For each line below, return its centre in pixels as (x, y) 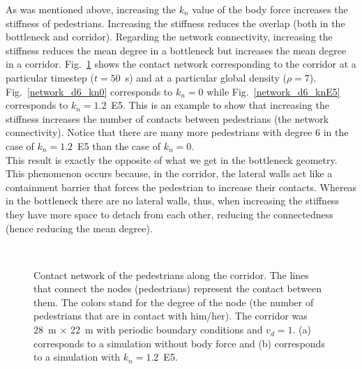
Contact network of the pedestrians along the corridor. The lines (171, 274)
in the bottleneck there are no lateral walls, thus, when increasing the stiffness (173, 201)
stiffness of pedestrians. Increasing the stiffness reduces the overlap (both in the (175, 23)
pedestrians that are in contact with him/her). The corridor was (171, 316)
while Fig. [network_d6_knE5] (273, 91)
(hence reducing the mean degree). (79, 228)
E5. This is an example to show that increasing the (220, 105)
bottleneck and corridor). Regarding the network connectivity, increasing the (169, 37)
